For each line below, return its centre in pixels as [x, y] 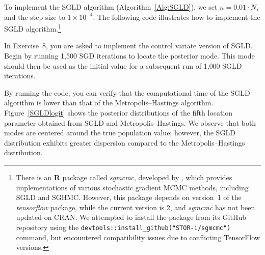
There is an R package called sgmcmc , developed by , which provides [124, 177]
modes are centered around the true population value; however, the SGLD [120, 133]
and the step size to [35, 17]
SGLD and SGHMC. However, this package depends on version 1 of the [129, 197]
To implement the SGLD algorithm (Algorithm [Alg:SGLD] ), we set [111, 7]
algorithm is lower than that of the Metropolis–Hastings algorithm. [109, 103]
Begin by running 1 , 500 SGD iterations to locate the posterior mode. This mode [129, 56]
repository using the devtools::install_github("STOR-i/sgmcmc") [123, 227]
